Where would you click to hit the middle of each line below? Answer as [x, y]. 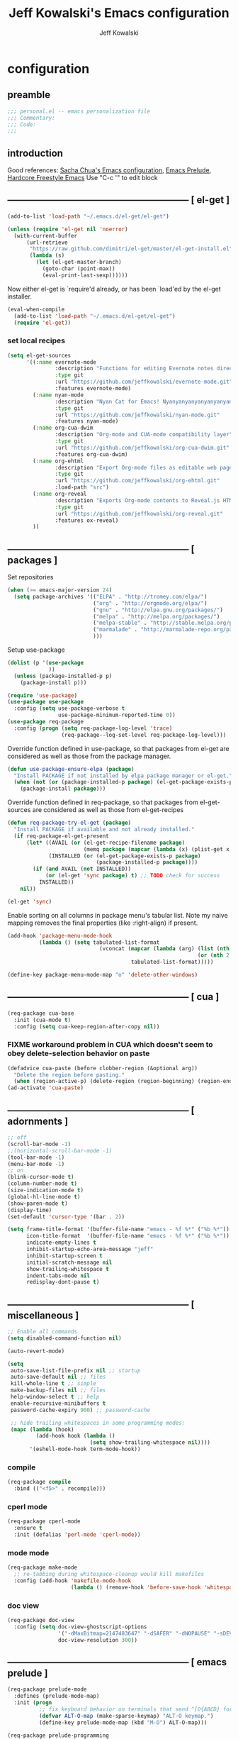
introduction [35, 153]
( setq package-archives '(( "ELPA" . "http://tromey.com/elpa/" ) [110, 596]
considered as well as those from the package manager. [89, 756]
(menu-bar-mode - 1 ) [36, 1164]
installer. [19, 296]
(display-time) [30, 1210]
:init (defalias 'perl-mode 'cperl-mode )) [77, 1535]
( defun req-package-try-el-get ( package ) [69, 823]
